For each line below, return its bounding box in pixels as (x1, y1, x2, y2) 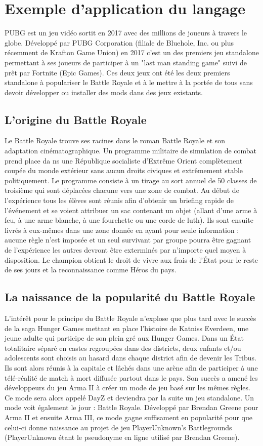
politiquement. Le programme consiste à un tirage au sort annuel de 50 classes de (5, 175, 257, 185)
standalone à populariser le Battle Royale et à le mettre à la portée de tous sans (5, 77, 253, 88)
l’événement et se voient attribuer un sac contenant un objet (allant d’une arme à (5, 205, 257, 215)
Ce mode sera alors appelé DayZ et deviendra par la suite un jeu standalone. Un (5, 392, 254, 402)
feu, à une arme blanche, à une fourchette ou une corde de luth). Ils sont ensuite (5, 215, 253, 225)
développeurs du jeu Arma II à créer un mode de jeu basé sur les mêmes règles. (5, 382, 250, 393)
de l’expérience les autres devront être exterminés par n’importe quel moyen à (5, 245, 246, 255)
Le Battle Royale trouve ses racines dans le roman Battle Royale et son (5, 135, 226, 146)
